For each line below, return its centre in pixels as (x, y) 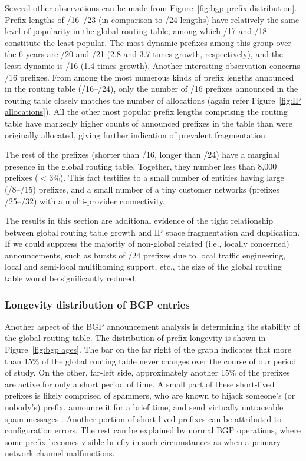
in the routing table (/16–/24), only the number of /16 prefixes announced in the (152, 89)
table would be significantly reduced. (71, 278)
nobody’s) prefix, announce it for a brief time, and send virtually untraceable (144, 407)
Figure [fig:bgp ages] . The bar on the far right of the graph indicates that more (148, 349)
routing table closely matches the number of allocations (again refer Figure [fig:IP (153, 100)
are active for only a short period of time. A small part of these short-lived (140, 384)
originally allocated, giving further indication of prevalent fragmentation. (136, 135)
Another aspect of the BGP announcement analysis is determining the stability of (152, 326)
